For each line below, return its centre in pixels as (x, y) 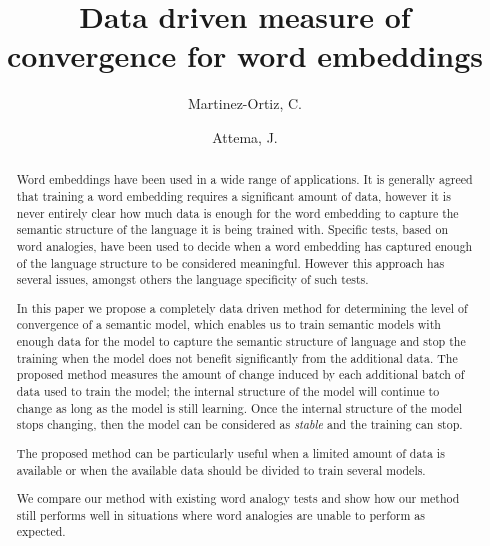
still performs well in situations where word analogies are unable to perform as (221, 514)
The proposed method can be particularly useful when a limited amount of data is (230, 452)
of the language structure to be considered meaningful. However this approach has (230, 262)
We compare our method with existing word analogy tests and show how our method (238, 498)
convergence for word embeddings (244, 55)
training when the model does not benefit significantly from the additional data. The (237, 357)
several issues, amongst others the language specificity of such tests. (192, 279)
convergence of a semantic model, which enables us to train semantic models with (228, 324)
